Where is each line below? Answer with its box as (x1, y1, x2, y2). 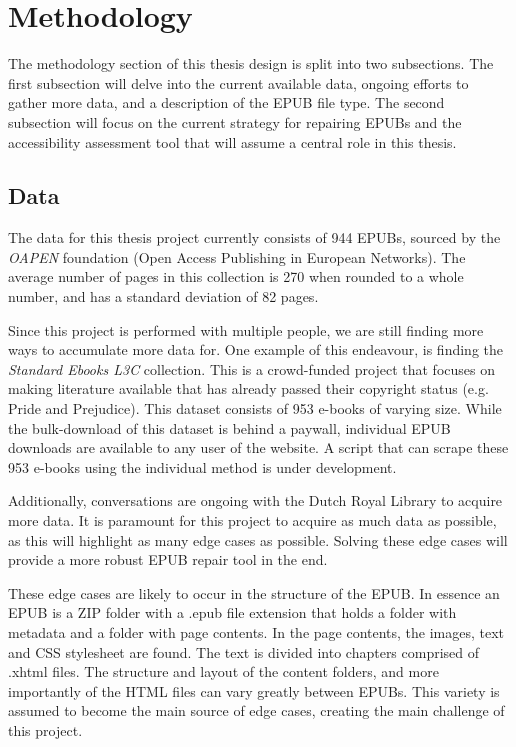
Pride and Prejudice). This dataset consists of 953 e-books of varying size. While (8, 398, 502, 419)
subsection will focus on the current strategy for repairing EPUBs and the (8, 111, 462, 132)
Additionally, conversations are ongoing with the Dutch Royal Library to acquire (8, 490, 503, 511)
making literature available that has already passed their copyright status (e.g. (8, 378, 489, 399)
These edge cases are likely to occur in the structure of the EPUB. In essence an (8, 582, 500, 603)
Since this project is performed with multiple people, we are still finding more (8, 319, 484, 340)
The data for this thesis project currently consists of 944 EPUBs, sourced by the (8, 227, 501, 248)
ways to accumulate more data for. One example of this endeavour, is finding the (8, 339, 503, 360)
